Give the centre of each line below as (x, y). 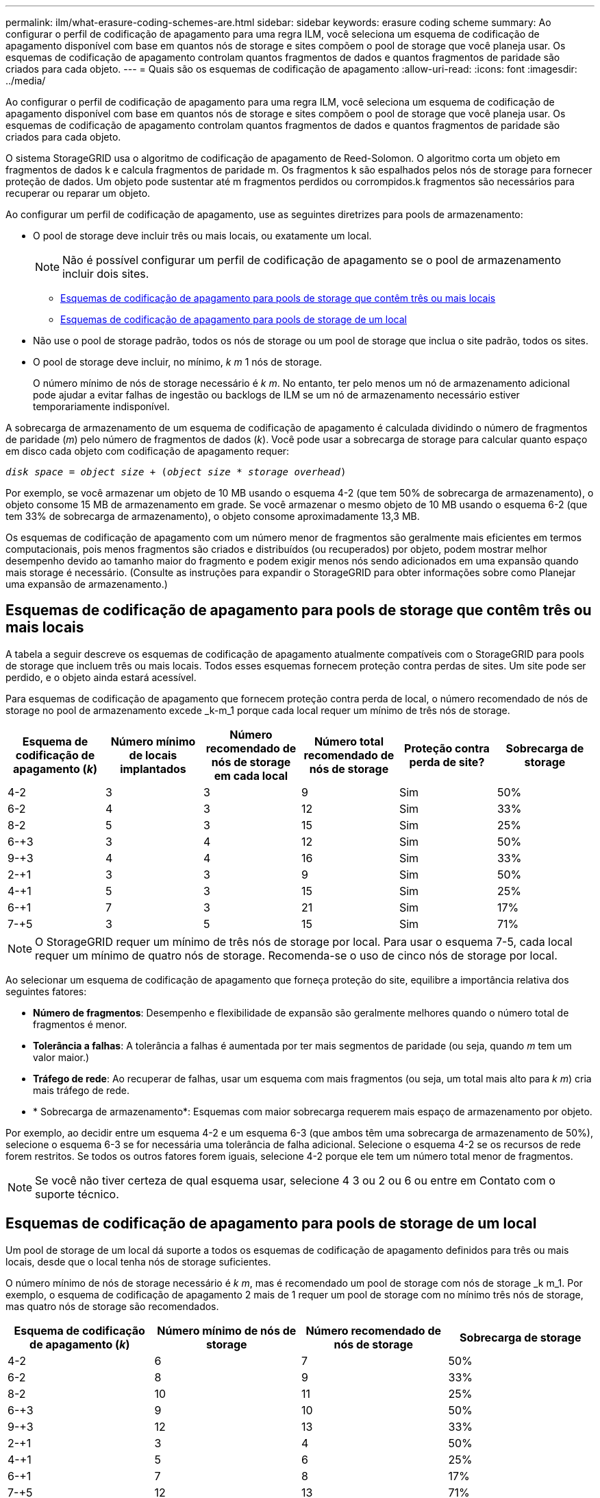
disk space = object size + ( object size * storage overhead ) (176, 472)
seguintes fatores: (46, 991)
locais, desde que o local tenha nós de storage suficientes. (138, 1261)
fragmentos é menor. (80, 1024)
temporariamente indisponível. (101, 406)
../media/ (26, 81)
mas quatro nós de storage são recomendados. (112, 1306)
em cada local (251, 775)
